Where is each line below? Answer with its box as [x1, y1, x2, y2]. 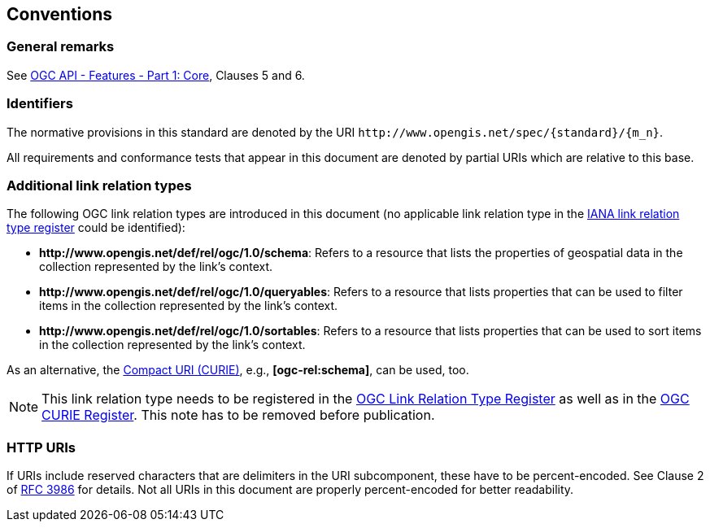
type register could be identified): [7, 220, 185, 235]
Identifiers [7, 95, 73, 112]
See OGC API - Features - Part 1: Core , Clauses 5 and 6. [7, 68, 305, 82]
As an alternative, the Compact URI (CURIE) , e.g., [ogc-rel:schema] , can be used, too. [7, 363, 469, 377]
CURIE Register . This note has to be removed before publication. [41, 407, 435, 424]
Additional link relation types [7, 177, 192, 194]
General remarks [7, 38, 115, 55]
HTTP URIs [7, 439, 76, 456]
